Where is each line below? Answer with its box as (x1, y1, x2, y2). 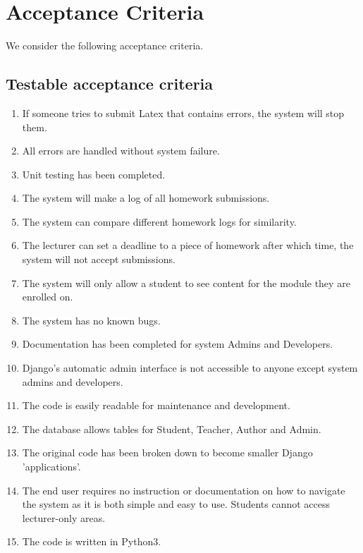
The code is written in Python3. (22, 534, 161, 549)
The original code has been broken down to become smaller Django (22, 445, 313, 460)
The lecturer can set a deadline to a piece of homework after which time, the (22, 238, 354, 253)
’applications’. (22, 459, 81, 474)
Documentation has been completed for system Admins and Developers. (22, 336, 333, 351)
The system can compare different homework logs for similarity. (22, 214, 297, 229)
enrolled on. (22, 289, 73, 304)
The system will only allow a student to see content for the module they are (22, 275, 350, 290)
